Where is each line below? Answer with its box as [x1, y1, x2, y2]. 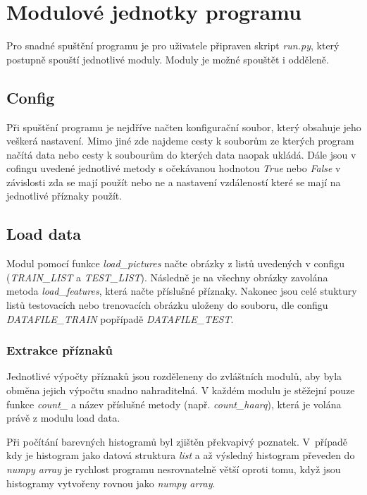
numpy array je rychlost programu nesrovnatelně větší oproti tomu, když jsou [6, 462, 341, 477]
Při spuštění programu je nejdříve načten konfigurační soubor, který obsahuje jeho [6, 119, 361, 134]
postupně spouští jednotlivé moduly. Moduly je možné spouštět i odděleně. [6, 51, 329, 66]
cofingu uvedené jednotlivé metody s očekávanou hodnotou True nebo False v [6, 161, 341, 176]
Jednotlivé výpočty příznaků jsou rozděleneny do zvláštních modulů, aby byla [6, 369, 342, 384]
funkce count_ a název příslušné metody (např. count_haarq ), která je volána [6, 396, 342, 411]
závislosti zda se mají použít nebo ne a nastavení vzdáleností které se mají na [6, 174, 341, 189]
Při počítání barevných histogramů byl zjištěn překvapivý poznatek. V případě [6, 434, 348, 448]
